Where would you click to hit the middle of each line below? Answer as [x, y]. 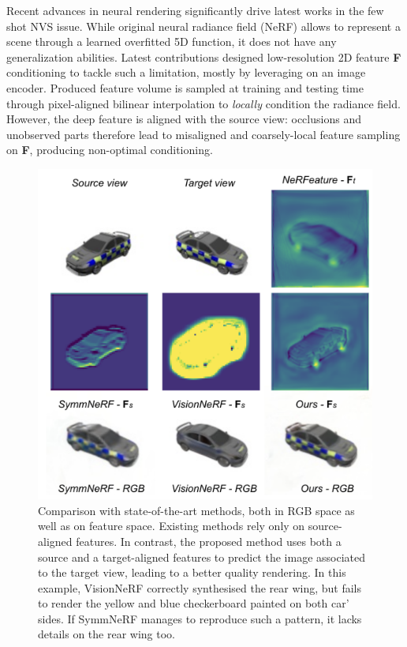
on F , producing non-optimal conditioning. [110, 150]
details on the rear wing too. [106, 634]
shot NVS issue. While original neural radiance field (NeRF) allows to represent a [203, 26]
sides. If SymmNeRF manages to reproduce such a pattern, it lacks [200, 618]
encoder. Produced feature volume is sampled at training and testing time [185, 87]
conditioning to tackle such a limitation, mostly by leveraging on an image [186, 72]
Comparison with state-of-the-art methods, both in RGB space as [196, 510]
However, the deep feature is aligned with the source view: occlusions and [184, 119]
